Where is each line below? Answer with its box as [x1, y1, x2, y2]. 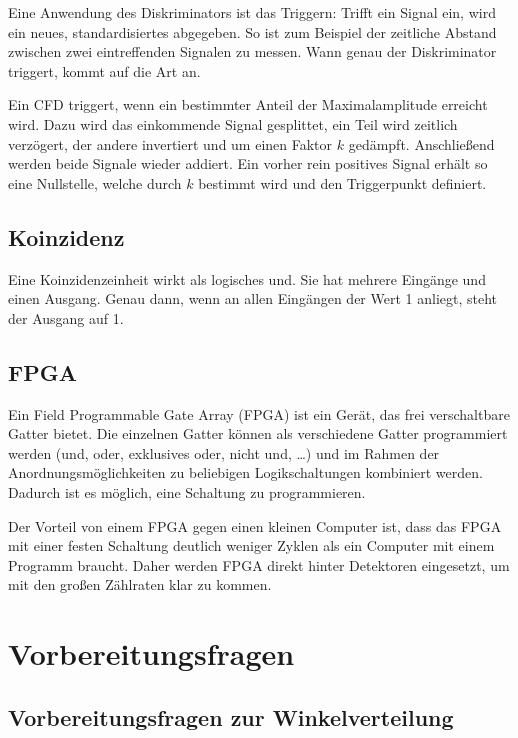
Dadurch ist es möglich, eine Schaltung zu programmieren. [8, 481, 366, 502]
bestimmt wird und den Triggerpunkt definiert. [198, 172, 487, 193]
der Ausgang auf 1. [8, 307, 124, 328]
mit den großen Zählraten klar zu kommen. [8, 574, 272, 595]
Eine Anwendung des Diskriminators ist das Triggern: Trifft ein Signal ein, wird [8, 2, 496, 22]
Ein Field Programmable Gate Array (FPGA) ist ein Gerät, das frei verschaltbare [8, 403, 510, 424]
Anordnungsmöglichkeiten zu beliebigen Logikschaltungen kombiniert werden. [8, 462, 483, 483]
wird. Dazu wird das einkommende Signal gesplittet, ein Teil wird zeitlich [8, 113, 458, 134]
